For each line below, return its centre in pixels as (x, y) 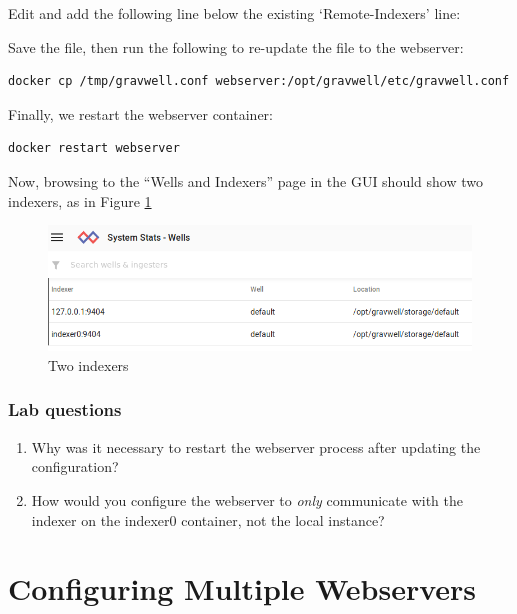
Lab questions (65, 409)
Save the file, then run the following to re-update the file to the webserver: (236, 46)
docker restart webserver (94, 148)
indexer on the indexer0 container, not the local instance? (208, 519)
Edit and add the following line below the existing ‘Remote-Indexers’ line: (234, 13)
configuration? (75, 466)
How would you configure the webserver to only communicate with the (247, 499)
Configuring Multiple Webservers (242, 588)
